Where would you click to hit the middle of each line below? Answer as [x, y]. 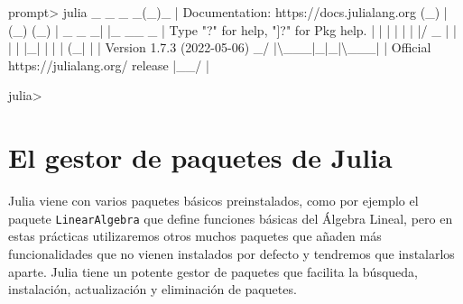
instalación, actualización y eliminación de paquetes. [153, 289]
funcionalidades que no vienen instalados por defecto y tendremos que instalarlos [231, 253]
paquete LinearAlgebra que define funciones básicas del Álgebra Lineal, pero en [231, 218]
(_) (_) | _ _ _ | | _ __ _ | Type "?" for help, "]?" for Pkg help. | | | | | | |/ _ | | [232, 29]
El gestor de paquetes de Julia [200, 157]
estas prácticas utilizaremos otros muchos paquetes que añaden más [195, 236]
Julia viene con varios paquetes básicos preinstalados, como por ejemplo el [213, 201]
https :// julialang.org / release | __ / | [109, 64]
